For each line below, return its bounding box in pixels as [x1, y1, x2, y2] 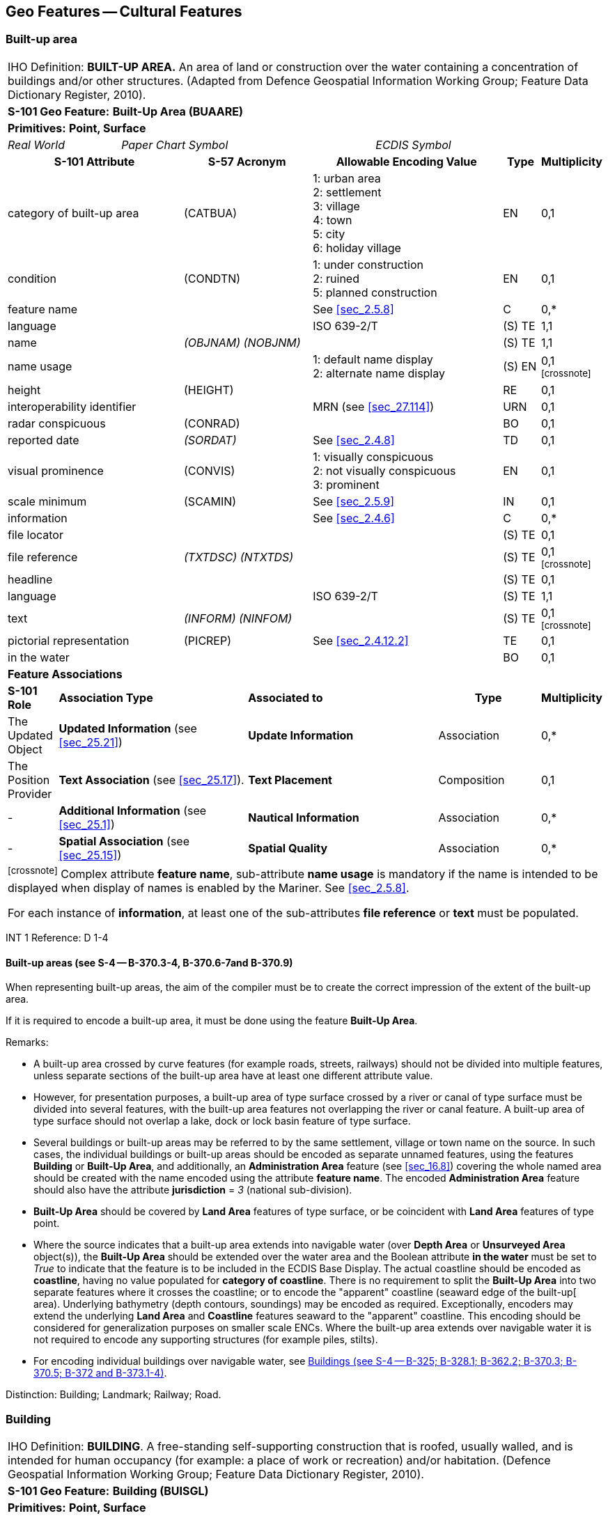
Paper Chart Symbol [121, 137, 228, 152]
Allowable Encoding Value [336, 154, 477, 169]
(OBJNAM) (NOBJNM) [184, 335, 301, 350]
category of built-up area [8, 205, 139, 220]
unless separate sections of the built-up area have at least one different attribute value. [33, 1070, 433, 1082]
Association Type [59, 690, 153, 705]
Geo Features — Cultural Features [6, 3, 242, 20]
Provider [8, 786, 52, 801]
